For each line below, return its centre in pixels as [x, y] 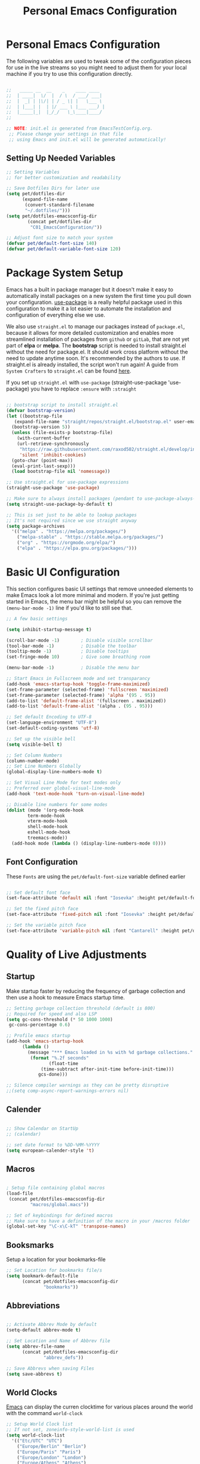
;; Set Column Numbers [34, 755]
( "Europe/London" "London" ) [51, 1457]
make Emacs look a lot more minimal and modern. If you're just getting [93, 595]
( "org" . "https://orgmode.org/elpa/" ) [66, 543]
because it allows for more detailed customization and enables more [90, 333]
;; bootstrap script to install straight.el [62, 405]
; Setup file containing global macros [56, 1188]
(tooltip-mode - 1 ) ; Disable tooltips [68, 651]
